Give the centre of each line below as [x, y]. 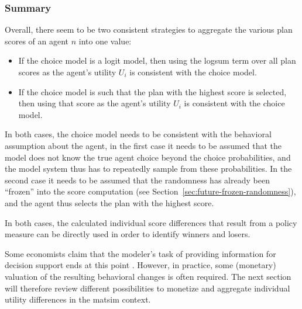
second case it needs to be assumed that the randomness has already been [137, 180]
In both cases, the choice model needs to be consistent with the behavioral [138, 134]
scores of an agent [37, 41]
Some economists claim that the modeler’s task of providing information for [140, 253]
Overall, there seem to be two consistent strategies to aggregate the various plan [149, 29]
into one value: [105, 41]
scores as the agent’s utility [67, 72]
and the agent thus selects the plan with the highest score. [109, 202]
